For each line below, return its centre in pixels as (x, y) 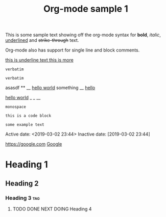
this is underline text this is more (40, 60)
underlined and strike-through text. (42, 40)
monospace (16, 107)
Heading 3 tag (22, 198)
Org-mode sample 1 (86, 9)
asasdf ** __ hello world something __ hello (50, 88)
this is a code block (28, 116)
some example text (25, 125)
